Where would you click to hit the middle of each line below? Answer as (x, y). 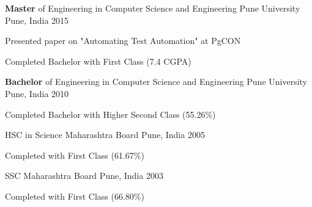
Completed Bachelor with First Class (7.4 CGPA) (98, 61)
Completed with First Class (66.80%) (75, 196)
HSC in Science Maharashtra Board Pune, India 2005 (105, 135)
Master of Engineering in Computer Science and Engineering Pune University (153, 8)
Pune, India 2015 (37, 20)
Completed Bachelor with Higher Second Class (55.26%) (110, 114)
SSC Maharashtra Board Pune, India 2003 (84, 176)
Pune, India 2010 (37, 93)
